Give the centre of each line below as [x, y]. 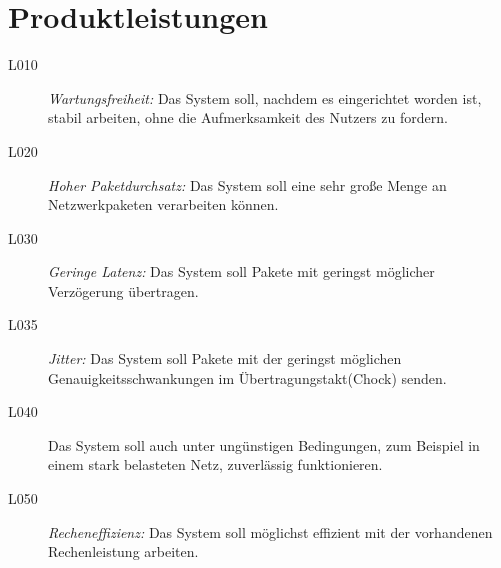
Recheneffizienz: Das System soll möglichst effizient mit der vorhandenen [270, 531]
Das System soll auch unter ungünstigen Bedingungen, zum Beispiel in [264, 444]
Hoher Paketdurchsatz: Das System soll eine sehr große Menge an [247, 184]
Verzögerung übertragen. [123, 290]
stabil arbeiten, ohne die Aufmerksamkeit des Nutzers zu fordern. [248, 117]
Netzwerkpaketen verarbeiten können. [163, 204]
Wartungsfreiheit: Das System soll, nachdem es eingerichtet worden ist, [265, 97]
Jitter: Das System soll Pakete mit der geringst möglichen [225, 358]
